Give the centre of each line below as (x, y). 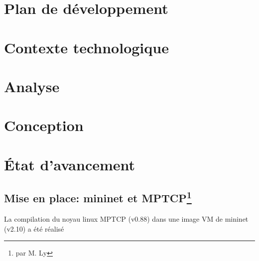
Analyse (32, 86)
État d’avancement (70, 164)
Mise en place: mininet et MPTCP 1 (98, 197)
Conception (44, 125)
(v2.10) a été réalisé (34, 228)
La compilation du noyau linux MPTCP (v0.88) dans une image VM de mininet (126, 219)
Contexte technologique (86, 47)
